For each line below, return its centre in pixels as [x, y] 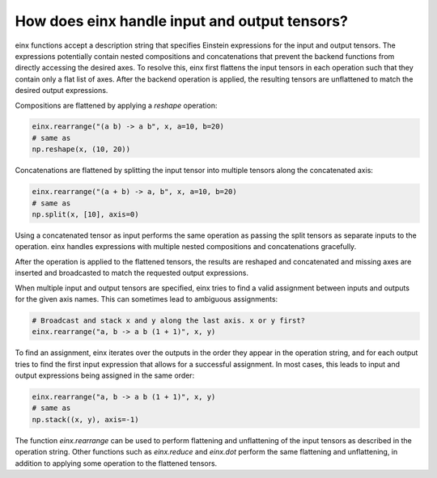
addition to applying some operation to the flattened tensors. [116, 463]
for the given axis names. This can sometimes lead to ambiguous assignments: [146, 298]
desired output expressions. [62, 91]
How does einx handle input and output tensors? [181, 21]
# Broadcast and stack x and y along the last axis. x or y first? [169, 320]
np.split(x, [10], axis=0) [85, 215]
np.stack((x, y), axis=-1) [85, 419]
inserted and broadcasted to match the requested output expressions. [132, 273]
